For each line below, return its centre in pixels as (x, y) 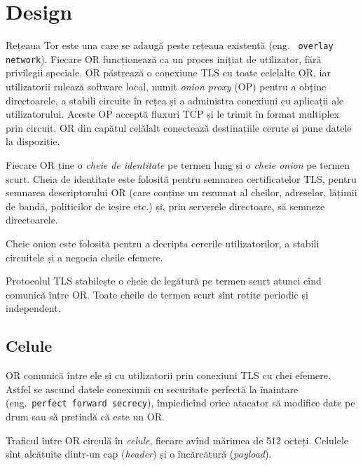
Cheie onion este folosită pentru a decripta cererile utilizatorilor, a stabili (163, 243)
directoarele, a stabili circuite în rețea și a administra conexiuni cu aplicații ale (175, 100)
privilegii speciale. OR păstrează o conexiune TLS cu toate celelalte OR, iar (168, 73)
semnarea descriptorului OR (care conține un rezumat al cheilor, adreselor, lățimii (181, 192)
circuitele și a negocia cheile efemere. (84, 257)
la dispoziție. (33, 141)
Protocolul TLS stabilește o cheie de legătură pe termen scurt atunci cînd (164, 281)
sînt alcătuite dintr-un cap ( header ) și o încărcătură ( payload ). (139, 454)
